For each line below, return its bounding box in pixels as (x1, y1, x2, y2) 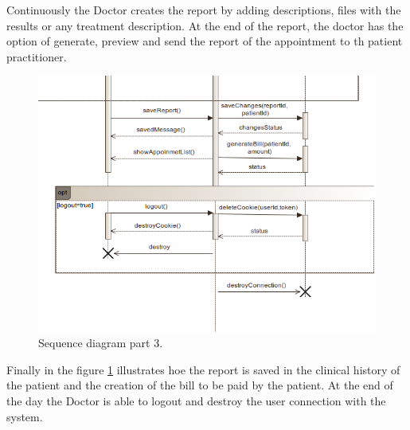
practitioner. (6, 48, 67, 64)
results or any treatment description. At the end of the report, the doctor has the (6, 17, 404, 33)
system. (6, 408, 43, 424)
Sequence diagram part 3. (38, 334, 163, 351)
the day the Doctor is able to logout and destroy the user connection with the (6, 392, 386, 408)
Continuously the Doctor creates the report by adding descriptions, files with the (6, 2, 401, 18)
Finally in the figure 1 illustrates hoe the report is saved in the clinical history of (6, 361, 400, 377)
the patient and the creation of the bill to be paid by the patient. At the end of (6, 377, 393, 393)
